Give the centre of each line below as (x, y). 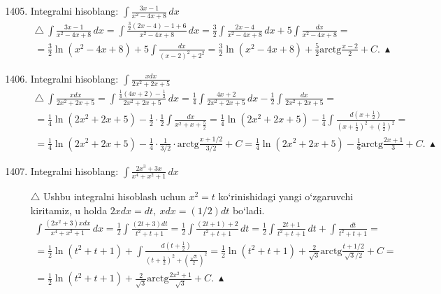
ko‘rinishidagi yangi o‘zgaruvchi (286, 196)
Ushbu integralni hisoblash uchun (115, 196)
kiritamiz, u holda (69, 210)
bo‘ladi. (248, 210)
